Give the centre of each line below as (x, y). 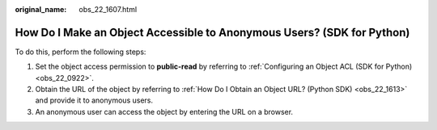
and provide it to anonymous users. (94, 100)
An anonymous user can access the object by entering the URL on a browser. (164, 111)
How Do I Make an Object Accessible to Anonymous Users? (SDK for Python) (212, 32)
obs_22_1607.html (108, 9)
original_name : (41, 9)
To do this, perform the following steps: (81, 52)
